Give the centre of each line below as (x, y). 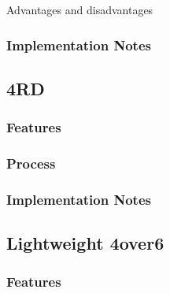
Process (31, 163)
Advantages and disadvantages (80, 9)
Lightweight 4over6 (85, 243)
